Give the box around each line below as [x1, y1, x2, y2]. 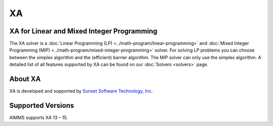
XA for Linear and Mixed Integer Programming [9, 27, 158, 35]
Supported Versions [9, 101, 74, 110]
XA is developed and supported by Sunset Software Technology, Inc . [9, 88, 153, 94]
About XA [9, 75, 41, 83]
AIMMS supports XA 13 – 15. [9, 114, 68, 121]
